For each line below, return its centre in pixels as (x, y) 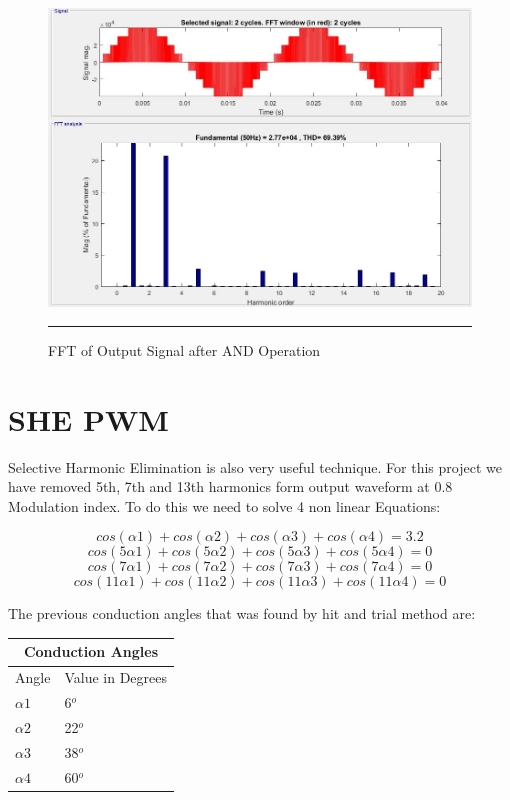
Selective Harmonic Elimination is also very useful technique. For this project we (255, 466)
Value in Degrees (115, 677)
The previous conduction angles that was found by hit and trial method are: (242, 613)
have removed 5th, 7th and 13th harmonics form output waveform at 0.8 (230, 486)
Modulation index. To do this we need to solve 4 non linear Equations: (224, 505)
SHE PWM (88, 418)
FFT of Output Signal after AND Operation (184, 349)
